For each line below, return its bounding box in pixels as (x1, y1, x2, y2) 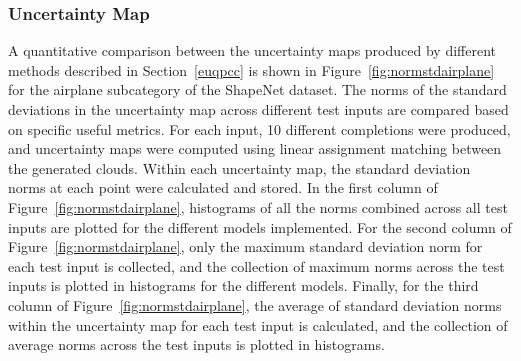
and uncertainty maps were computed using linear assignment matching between (8, 138, 502, 159)
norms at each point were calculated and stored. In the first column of (8, 177, 438, 198)
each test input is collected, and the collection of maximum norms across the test (8, 255, 505, 276)
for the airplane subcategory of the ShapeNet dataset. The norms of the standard (8, 79, 507, 100)
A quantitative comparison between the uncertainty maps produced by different (8, 40, 496, 61)
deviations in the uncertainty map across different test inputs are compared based (8, 99, 509, 119)
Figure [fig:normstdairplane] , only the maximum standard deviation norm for (8, 236, 483, 257)
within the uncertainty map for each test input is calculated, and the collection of (8, 314, 508, 335)
